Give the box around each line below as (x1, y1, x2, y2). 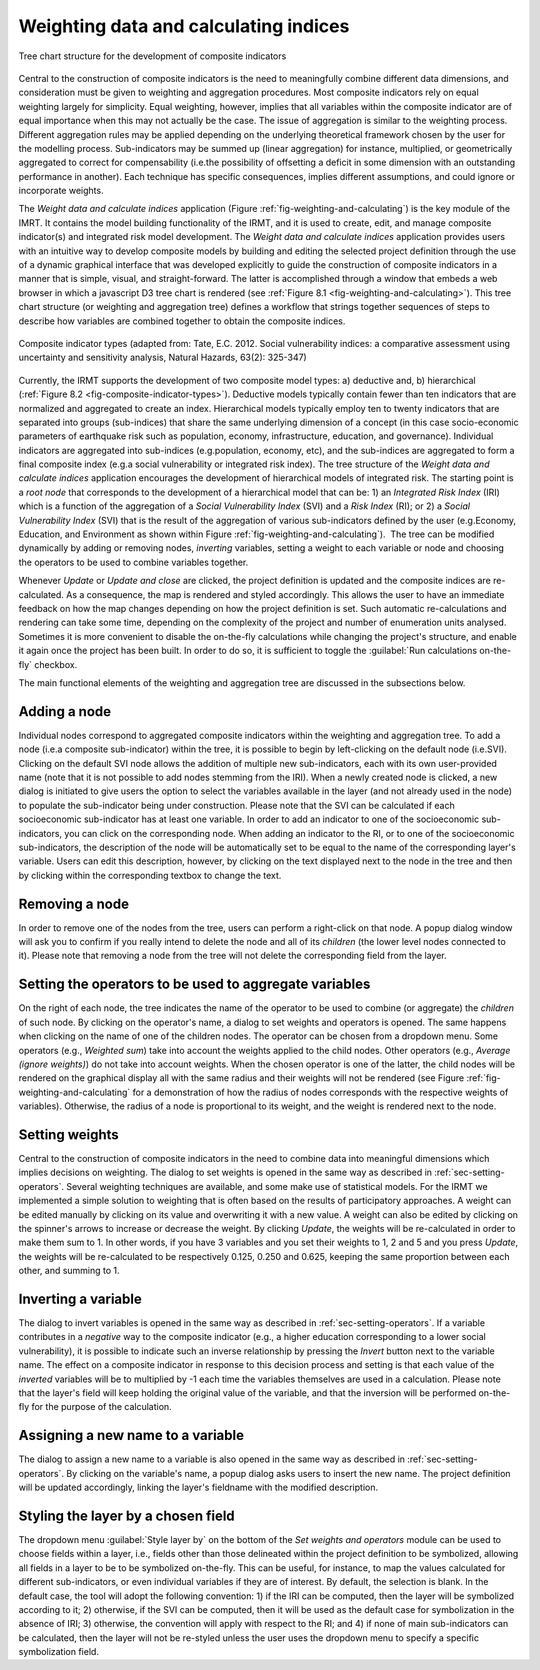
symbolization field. (18, 1646, 100, 1658)
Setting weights (18, 1126, 119, 1143)
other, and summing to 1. (18, 1265, 120, 1277)
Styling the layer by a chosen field (18, 1507, 235, 1524)
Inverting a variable (18, 1290, 142, 1307)
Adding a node (18, 703, 112, 720)
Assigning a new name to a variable (18, 1427, 245, 1444)
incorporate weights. (18, 185, 104, 197)
